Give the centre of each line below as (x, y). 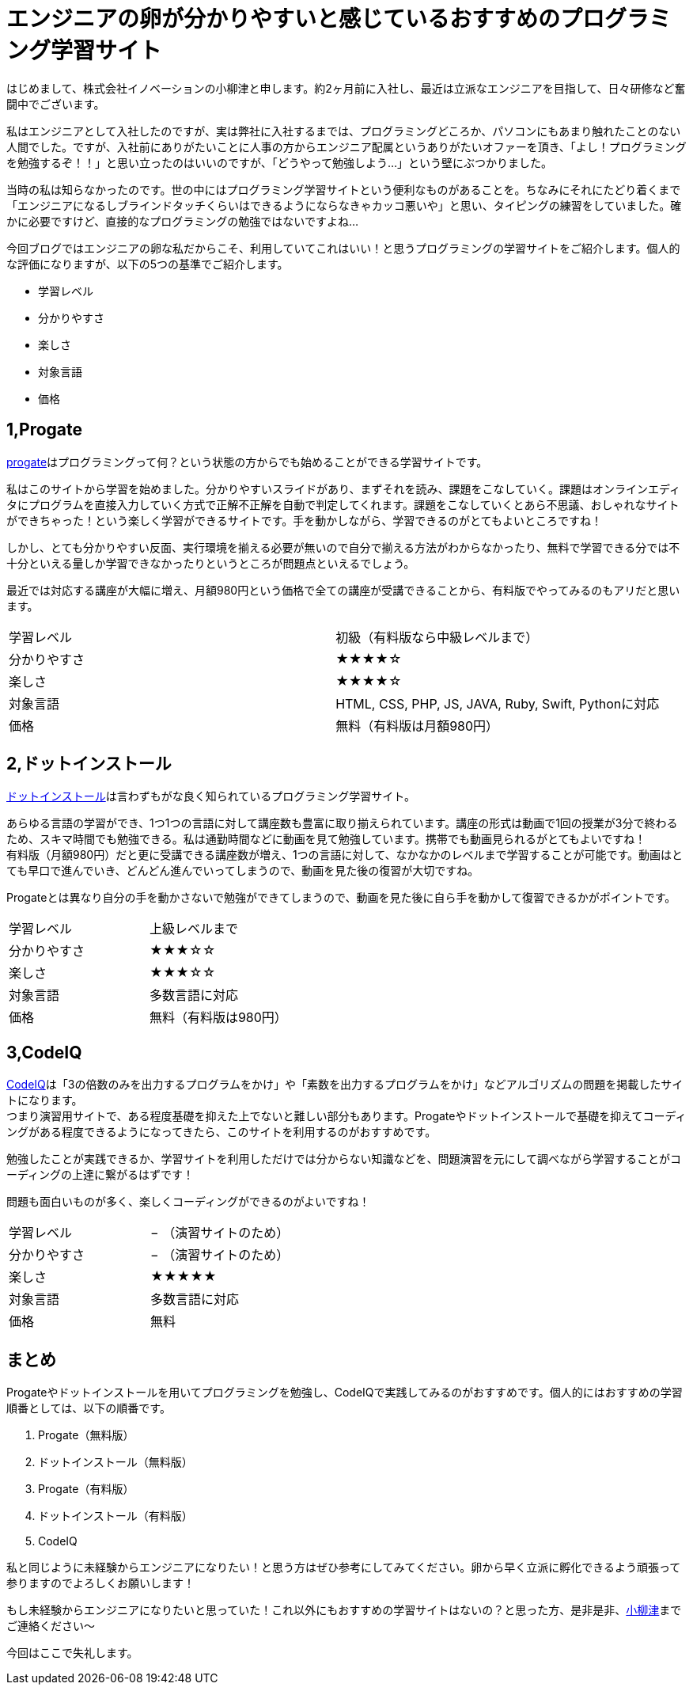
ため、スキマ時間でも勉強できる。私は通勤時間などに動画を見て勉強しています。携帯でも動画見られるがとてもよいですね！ (326, 839)
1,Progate (45, 430)
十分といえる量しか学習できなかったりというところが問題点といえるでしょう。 (211, 563)
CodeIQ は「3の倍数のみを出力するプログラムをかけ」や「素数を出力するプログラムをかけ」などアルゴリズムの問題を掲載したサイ (345, 1085)
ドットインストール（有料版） (116, 1516)
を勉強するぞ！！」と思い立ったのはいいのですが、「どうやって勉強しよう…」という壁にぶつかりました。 (280, 162)
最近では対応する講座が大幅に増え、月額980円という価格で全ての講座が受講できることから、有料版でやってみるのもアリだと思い (343, 590)
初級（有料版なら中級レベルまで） (437, 637)
